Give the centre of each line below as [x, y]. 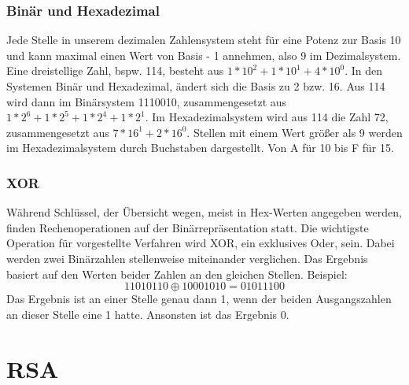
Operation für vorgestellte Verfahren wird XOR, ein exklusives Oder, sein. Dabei [201, 243]
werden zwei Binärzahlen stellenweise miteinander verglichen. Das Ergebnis [187, 258]
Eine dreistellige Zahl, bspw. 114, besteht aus [115, 70]
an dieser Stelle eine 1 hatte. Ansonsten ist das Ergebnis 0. [148, 314]
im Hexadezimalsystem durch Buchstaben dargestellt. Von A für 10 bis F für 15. [200, 148]
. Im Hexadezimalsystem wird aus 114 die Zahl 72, [267, 117]
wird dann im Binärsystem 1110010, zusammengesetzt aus [147, 101]
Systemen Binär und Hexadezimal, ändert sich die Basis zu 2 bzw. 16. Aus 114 [196, 86]
